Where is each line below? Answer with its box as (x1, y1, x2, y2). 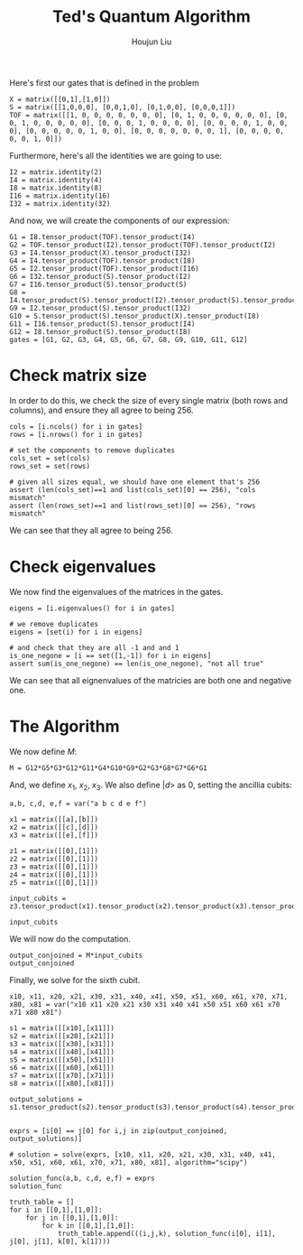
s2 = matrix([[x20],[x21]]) (9, 1031, 115, 1040)
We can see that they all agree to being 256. (9, 525, 173, 535)
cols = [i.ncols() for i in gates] (9, 422, 143, 431)
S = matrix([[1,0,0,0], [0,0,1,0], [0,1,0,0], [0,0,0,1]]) (9, 102, 236, 112)
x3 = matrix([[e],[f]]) (9, 831, 99, 840)
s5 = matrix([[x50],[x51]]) (9, 1055, 115, 1064)
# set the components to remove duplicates (9, 445, 176, 455)
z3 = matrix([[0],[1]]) (9, 862, 99, 871)
